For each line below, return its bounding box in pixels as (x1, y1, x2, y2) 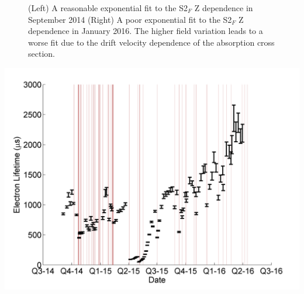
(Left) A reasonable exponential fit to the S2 (28, 2, 188, 13)
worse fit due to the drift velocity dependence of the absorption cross (28, 36, 275, 48)
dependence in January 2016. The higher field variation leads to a (28, 25, 263, 37)
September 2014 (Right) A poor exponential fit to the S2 (28, 13, 232, 25)
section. (28, 47, 55, 60)
